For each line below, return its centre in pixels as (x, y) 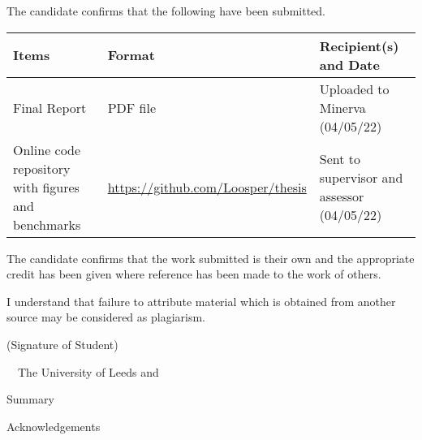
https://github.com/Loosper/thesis (207, 187)
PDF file (132, 107)
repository (42, 168)
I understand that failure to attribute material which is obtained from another (201, 301)
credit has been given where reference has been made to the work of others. (194, 274)
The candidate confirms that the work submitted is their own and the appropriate (211, 258)
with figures (46, 187)
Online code (47, 149)
